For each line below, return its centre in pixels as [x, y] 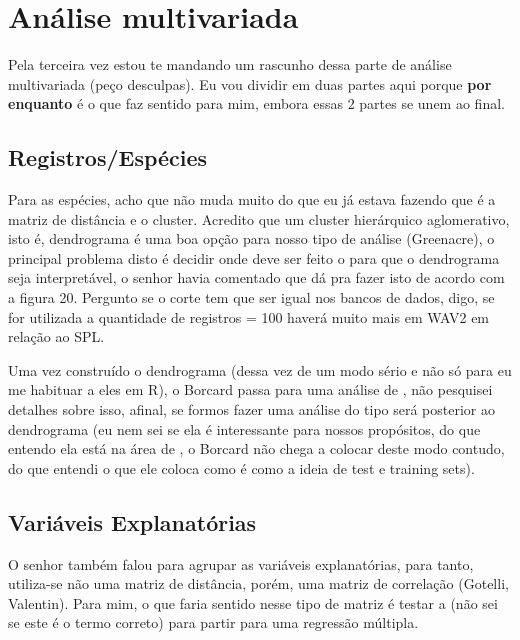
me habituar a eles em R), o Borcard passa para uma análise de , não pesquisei [250, 389]
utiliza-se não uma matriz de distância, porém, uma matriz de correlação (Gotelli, [258, 583]
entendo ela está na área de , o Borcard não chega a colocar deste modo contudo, [256, 448]
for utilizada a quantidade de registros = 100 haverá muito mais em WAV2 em [249, 316]
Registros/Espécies [108, 157]
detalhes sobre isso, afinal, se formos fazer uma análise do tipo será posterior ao [252, 409]
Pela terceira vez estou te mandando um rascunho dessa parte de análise [230, 64]
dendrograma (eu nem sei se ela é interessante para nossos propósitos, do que [244, 428]
